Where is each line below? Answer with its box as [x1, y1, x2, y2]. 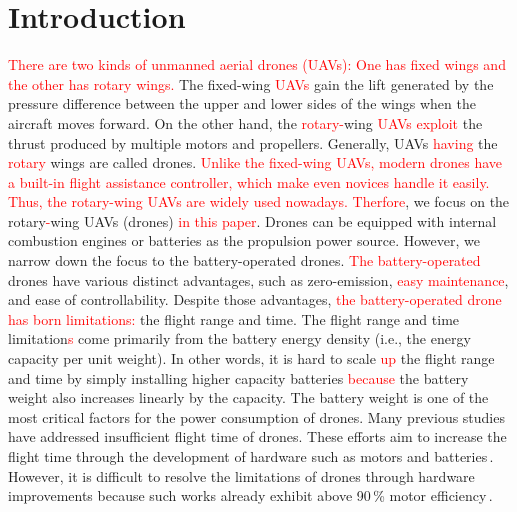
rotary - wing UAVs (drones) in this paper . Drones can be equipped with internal [8, 210, 497, 231]
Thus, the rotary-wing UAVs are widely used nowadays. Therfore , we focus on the [8, 191, 510, 212]
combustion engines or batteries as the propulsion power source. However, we [8, 230, 480, 251]
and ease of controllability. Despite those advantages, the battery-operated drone [8, 289, 502, 310]
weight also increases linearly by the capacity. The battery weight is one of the [8, 387, 489, 408]
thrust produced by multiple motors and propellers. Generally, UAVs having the [8, 132, 498, 153]
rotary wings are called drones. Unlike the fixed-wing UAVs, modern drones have [8, 152, 503, 173]
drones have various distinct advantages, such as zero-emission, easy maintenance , [8, 269, 509, 290]
